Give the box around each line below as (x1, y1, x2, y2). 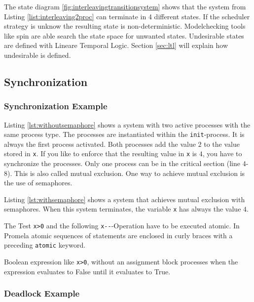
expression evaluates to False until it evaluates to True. (4, 266, 171, 276)
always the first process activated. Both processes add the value (4, 138, 196, 149)
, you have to (202, 148, 242, 159)
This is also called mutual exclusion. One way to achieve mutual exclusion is (14, 168, 245, 178)
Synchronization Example (4, 100, 108, 112)
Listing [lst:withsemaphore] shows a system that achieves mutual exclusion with (4, 194, 245, 204)
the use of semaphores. (4, 177, 73, 188)
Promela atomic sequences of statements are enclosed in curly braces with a (4, 230, 233, 240)
